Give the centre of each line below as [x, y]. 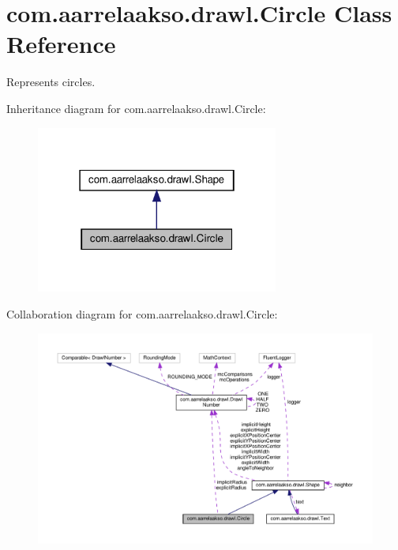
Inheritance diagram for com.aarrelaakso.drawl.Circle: [136, 108]
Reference [61, 44]
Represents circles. [51, 82]
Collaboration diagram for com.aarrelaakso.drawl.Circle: [142, 314]
